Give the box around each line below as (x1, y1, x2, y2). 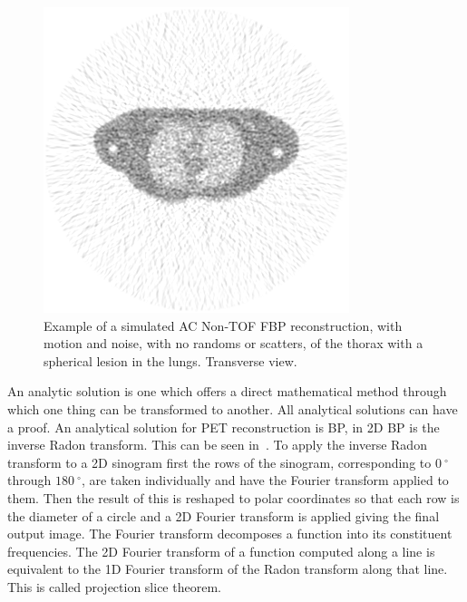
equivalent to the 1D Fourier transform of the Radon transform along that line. (7, 559, 448, 578)
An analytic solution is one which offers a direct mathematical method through (7, 382, 447, 401)
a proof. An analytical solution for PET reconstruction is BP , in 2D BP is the (7, 417, 440, 436)
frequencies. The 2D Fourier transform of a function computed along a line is (7, 541, 435, 560)
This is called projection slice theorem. (7, 577, 221, 596)
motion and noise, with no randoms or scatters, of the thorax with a (44, 334, 423, 353)
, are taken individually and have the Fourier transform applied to (81, 471, 449, 490)
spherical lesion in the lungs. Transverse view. (44, 351, 297, 370)
